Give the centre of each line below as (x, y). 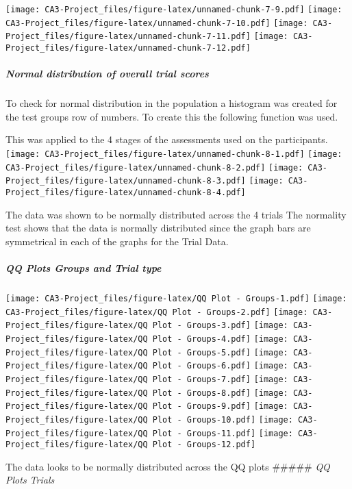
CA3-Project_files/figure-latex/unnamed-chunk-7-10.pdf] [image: (157, 23)
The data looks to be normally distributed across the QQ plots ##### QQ (168, 466)
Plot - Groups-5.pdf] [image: (220, 352)
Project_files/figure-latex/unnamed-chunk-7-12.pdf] (128, 48)
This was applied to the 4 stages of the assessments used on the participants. (167, 139)
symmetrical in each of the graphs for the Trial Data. (117, 241)
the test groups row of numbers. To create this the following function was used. (172, 116)
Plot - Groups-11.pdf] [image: (223, 433)
